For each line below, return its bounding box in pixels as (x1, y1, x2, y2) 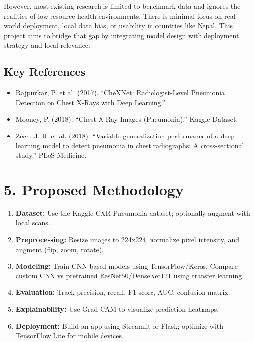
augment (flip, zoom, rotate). (15, 244, 104, 254)
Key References (4, 64, 86, 79)
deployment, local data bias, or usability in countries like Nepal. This (23, 20, 233, 31)
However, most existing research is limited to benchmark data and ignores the (4, 1, 241, 11)
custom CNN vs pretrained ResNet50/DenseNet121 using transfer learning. (15, 270, 244, 280)
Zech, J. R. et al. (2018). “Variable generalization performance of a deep (15, 130, 235, 140)
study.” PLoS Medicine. (15, 150, 87, 160)
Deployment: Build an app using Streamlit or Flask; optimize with (15, 320, 224, 331)
